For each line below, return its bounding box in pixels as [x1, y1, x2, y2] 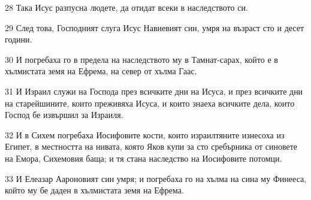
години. [5, 33, 32, 46]
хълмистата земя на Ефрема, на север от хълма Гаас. [5, 65, 197, 77]
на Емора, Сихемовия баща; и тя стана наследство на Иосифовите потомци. [5, 151, 282, 164]
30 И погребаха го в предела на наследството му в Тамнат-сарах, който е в [5, 53, 278, 65]
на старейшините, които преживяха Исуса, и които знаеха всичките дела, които [5, 96, 295, 109]
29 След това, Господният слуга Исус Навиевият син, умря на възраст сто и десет [5, 21, 304, 34]
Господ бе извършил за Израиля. [5, 108, 123, 121]
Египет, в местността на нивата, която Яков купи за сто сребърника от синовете [5, 140, 298, 153]
